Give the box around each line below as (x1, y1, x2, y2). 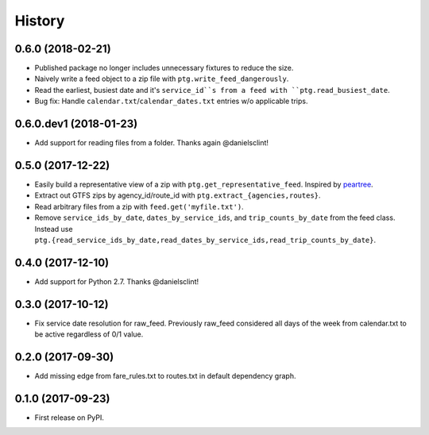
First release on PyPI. (34, 413, 105, 422)
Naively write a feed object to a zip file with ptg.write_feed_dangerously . (34, 74, 289, 83)
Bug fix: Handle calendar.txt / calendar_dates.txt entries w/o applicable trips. (34, 96, 308, 106)
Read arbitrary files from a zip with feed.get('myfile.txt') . (34, 202, 244, 211)
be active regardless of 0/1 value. (34, 329, 144, 339)
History (14, 12, 65, 29)
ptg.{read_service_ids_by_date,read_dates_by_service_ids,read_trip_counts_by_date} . (34, 235, 377, 244)
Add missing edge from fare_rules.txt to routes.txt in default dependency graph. (34, 371, 296, 381)
